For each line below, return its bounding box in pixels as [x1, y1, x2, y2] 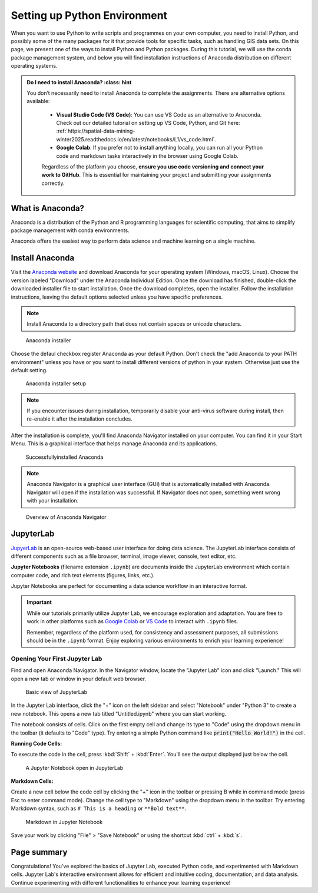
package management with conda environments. [11, 227, 130, 234]
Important [26, 598, 52, 606]
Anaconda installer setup [25, 380, 87, 387]
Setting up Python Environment [11, 9, 168, 22]
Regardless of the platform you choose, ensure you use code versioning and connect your [41, 163, 264, 170]
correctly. [41, 180, 65, 187]
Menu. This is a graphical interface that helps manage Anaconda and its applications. [11, 440, 218, 447]
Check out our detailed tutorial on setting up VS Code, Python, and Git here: [56, 120, 241, 127]
